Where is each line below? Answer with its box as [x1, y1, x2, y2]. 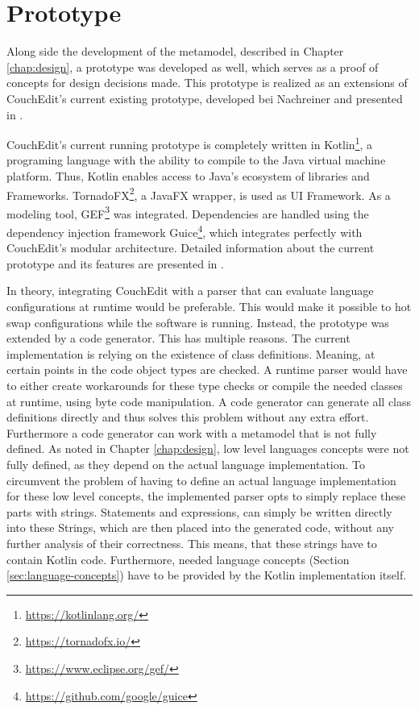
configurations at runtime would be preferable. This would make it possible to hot [6, 298, 412, 315]
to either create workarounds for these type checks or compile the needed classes [6, 377, 403, 394]
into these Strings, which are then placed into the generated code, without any [6, 519, 394, 536]
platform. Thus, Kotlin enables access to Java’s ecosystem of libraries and [6, 167, 370, 184]
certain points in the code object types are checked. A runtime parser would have [6, 361, 408, 378]
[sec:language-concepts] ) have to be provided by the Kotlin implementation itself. [6, 567, 407, 583]
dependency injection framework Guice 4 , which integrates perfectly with [6, 222, 363, 240]
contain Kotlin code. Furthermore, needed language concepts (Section [6, 550, 350, 567]
